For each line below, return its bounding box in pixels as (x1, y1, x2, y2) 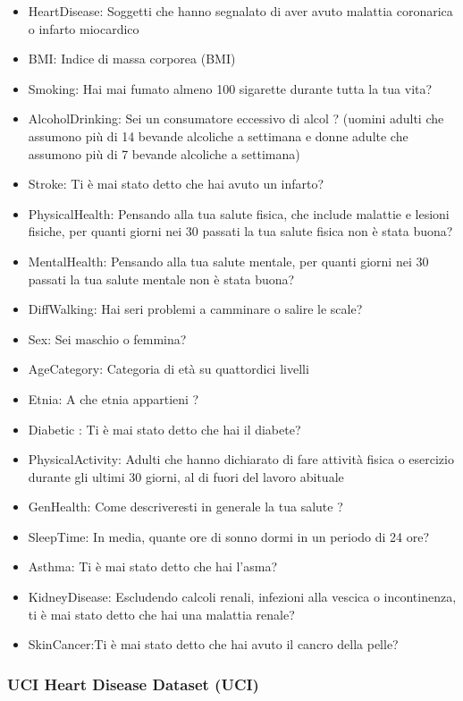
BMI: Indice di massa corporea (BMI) (28, 49, 236, 68)
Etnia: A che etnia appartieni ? (28, 389, 199, 408)
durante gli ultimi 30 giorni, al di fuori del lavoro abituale (28, 467, 344, 486)
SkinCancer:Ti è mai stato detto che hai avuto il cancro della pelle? (28, 635, 399, 654)
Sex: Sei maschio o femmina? (28, 329, 187, 348)
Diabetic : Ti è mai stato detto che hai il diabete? (28, 419, 301, 438)
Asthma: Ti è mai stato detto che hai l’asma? (28, 557, 278, 576)
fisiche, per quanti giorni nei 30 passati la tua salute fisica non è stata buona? (28, 222, 453, 241)
